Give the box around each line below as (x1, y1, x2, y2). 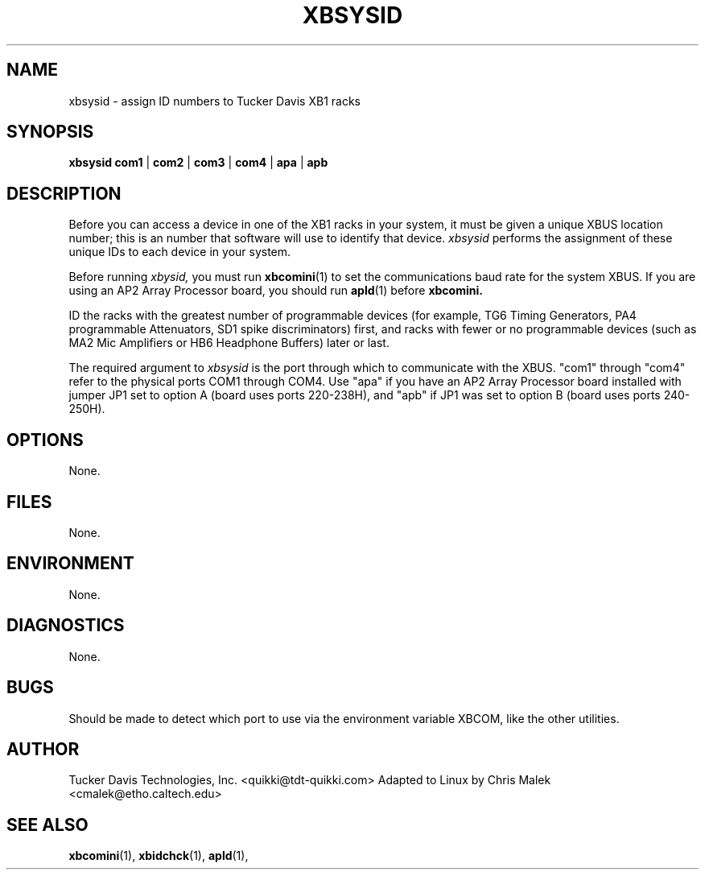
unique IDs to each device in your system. (68, 245, 291, 259)
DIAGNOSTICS (6, 615, 125, 636)
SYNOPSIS (6, 122, 94, 143)
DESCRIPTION (6, 183, 122, 204)
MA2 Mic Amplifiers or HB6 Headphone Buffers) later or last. (68, 336, 390, 350)
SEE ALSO (6, 814, 89, 835)
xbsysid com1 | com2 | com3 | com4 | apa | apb (68, 155, 328, 170)
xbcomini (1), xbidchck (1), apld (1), (68, 849, 249, 863)
